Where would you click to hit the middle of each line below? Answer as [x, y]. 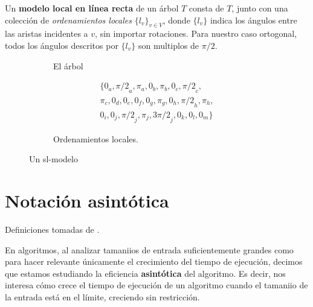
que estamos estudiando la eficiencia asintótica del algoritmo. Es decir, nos [145, 273]
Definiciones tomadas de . [52, 229]
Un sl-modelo [53, 159]
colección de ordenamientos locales [68, 20]
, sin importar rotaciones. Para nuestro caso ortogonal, [196, 33]
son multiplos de [169, 45]
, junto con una [260, 8]
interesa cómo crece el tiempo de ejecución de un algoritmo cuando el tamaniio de [156, 285]
